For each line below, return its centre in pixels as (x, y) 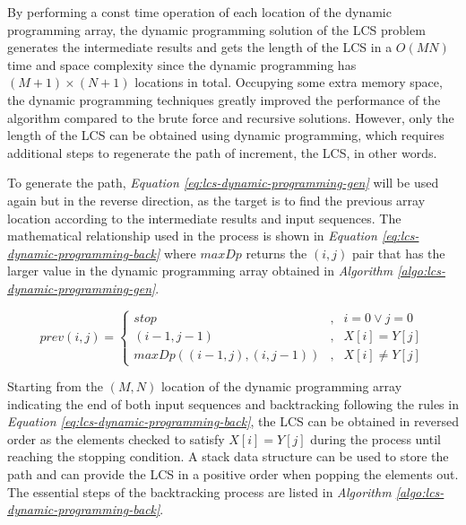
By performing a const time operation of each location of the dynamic (199, 12)
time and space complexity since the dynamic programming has (182, 64)
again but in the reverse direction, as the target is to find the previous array (216, 200)
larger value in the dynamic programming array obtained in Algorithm (200, 271)
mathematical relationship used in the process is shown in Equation (192, 236)
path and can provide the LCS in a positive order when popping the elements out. (233, 474)
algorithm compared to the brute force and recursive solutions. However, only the (231, 117)
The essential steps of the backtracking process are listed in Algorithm (199, 491)
